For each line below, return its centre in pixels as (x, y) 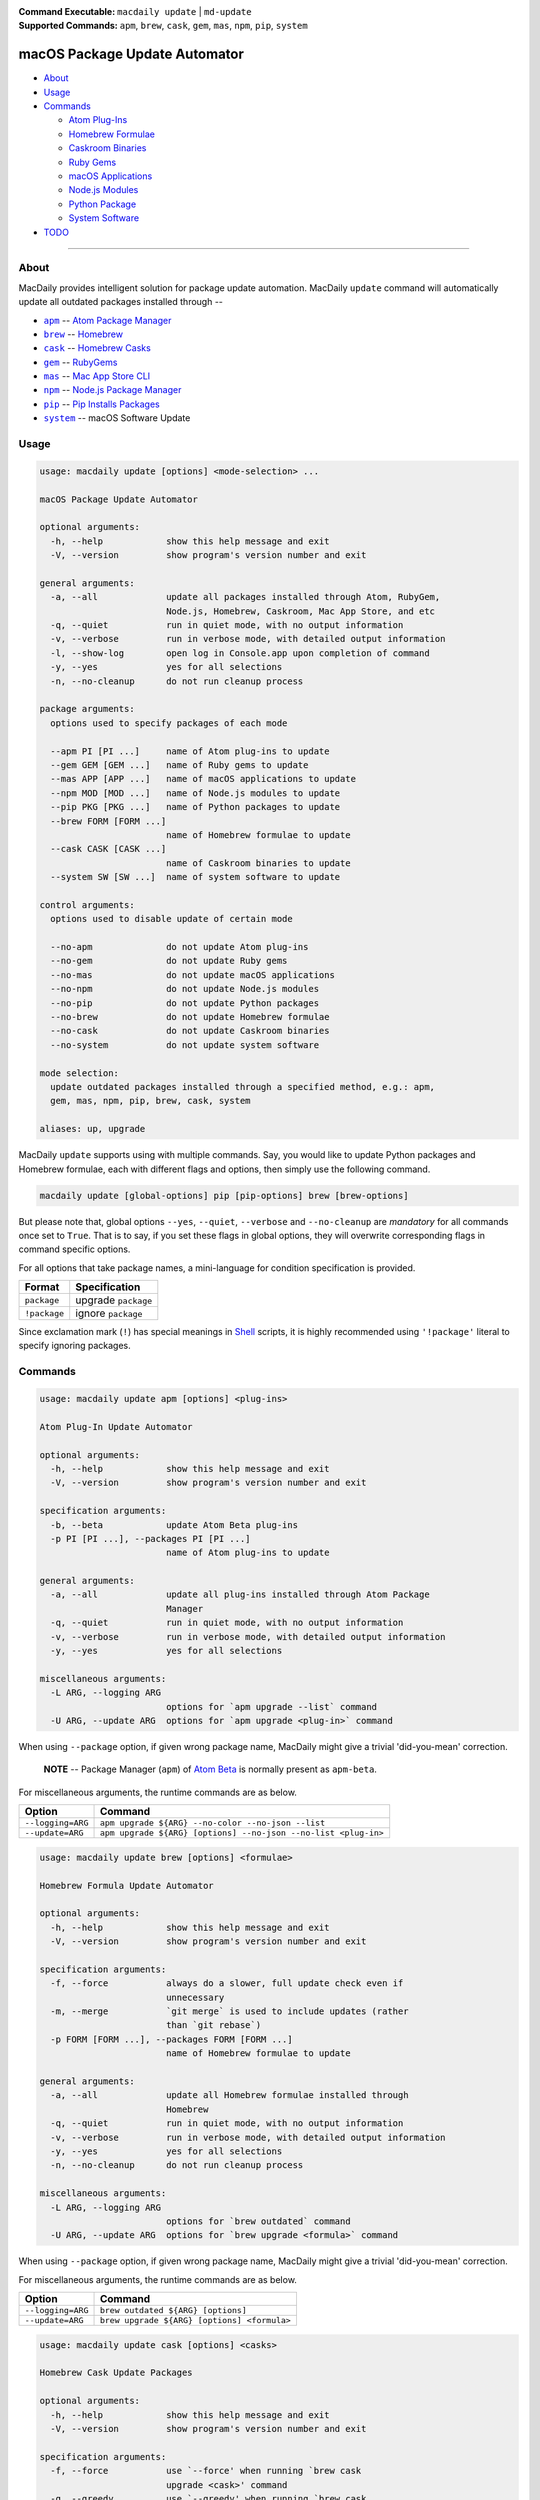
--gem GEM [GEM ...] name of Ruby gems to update (179, 765)
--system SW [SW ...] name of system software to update (195, 877)
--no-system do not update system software (185, 1044)
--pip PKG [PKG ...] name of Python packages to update (195, 807)
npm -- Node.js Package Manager (112, 390)
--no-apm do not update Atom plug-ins (179, 947)
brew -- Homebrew (83, 334)
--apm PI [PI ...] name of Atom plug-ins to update (190, 751)
